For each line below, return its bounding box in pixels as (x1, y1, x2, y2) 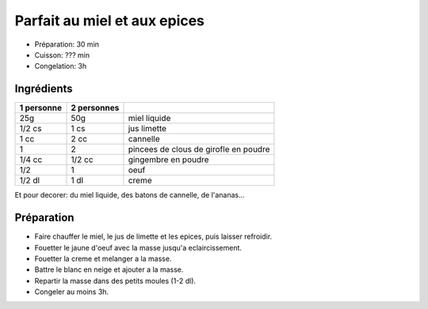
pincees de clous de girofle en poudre (128, 144, 270, 155)
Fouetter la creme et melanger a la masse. (34, 254, 172, 263)
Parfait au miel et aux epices (14, 12, 205, 29)
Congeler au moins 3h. (34, 287, 109, 296)
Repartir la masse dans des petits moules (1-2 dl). (34, 276, 197, 285)
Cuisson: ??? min (34, 50, 90, 59)
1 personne (19, 103, 63, 114)
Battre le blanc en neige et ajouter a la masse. (34, 265, 184, 274)
